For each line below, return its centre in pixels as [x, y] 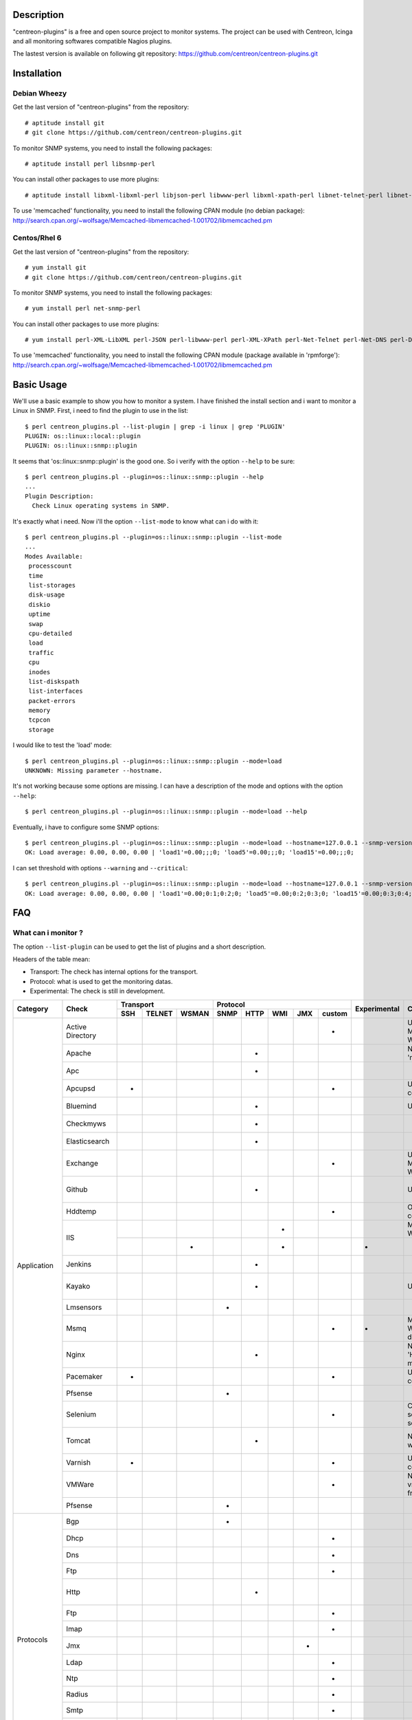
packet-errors [52, 701]
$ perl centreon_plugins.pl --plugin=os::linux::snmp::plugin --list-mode [153, 537]
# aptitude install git [65, 123]
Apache [79, 1053]
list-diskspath [54, 681]
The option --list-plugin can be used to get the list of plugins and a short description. [139, 947]
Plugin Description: [59, 496]
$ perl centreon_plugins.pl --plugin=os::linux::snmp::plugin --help [145, 477]
